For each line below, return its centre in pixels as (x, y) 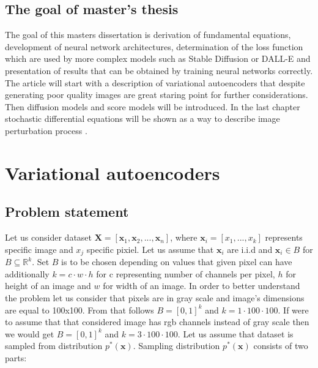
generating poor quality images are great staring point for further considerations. (157, 95)
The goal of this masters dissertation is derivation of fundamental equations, (148, 35)
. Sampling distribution (176, 346)
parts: (16, 357)
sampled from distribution (54, 346)
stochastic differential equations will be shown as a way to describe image (142, 118)
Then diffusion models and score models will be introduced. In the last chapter (153, 106)
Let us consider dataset (49, 237)
